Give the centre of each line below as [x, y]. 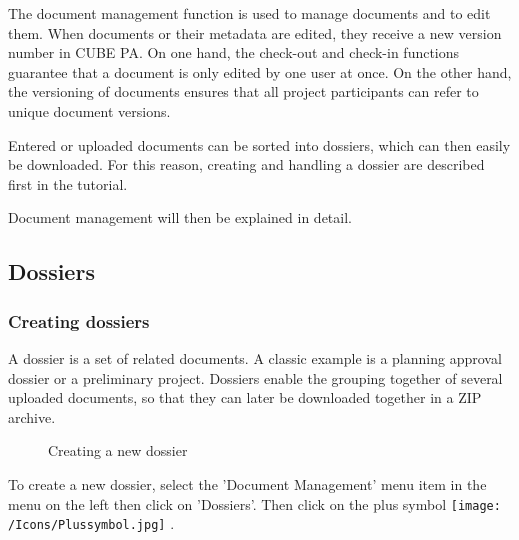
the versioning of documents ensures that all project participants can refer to [243, 91]
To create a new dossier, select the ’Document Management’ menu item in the [247, 483]
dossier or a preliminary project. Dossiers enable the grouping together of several [255, 377]
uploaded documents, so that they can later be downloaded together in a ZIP [245, 397]
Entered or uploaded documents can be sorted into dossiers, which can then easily [259, 144]
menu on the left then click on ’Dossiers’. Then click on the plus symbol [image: [254, 503]
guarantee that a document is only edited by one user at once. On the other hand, [260, 71]
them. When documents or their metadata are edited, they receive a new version [255, 32]
